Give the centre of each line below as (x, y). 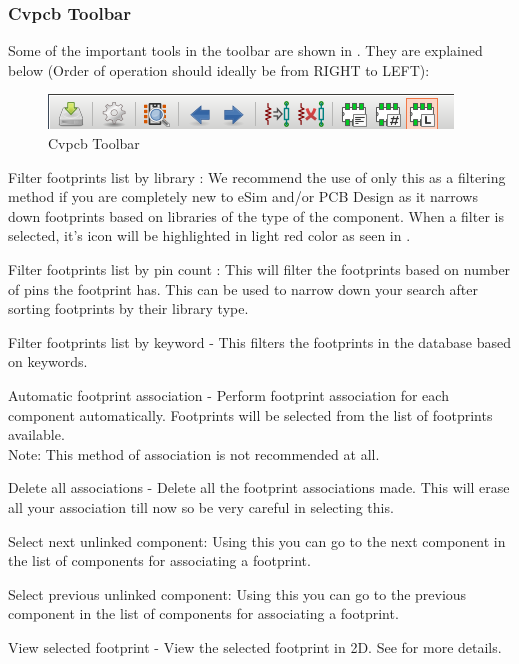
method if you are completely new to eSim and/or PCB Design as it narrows (243, 196)
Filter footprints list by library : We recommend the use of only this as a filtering (257, 176)
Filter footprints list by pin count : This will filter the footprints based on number (259, 268)
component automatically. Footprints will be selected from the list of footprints (250, 414)
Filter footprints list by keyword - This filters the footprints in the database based (260, 341)
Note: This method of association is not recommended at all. (194, 453)
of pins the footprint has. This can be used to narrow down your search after (243, 288)
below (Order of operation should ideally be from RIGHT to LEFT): (219, 69)
